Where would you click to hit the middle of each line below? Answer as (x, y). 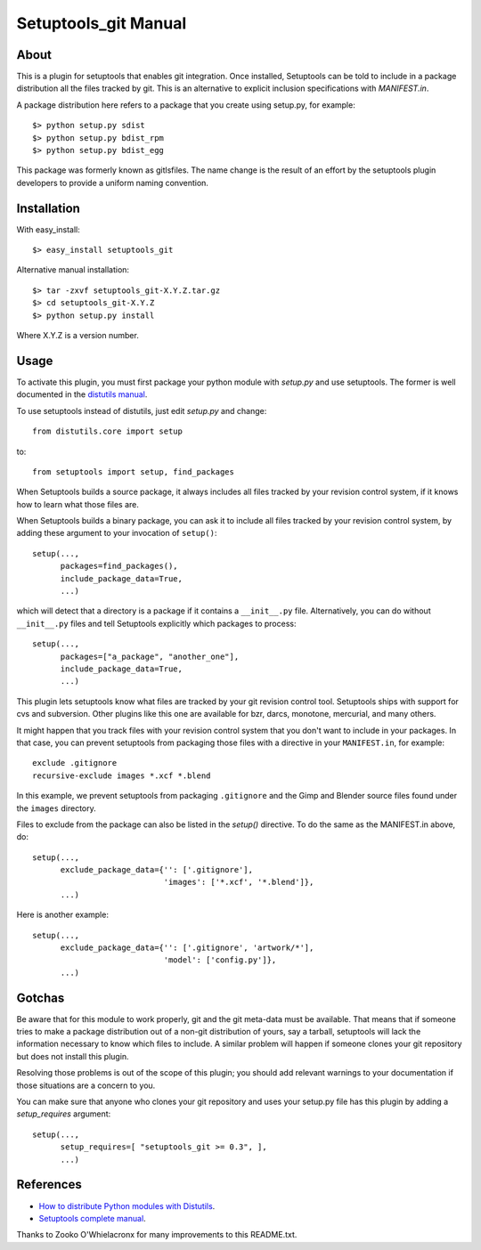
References (49, 1185)
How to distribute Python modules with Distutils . (127, 1205)
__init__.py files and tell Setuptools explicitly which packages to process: (156, 623)
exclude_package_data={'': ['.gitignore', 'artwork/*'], (187, 948)
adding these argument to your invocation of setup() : (117, 533)
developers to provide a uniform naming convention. (113, 183)
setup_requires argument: (64, 1114)
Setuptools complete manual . (92, 1218)
